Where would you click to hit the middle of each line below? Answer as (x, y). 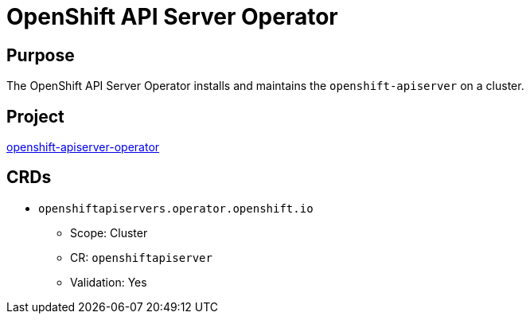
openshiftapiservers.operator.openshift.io (176, 208)
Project (35, 116)
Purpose (41, 55)
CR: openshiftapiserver (141, 257)
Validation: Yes (109, 282)
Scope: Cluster (109, 232)
